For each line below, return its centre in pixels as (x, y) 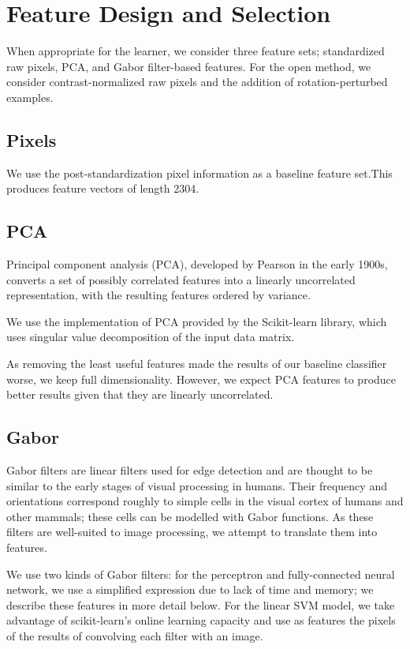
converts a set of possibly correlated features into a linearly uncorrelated (181, 279)
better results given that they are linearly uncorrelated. (140, 394)
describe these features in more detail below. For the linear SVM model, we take (201, 604)
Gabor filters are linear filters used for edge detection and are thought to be (190, 470)
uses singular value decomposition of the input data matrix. (151, 337)
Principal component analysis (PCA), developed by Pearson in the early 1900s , (197, 264)
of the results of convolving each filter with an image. (135, 635)
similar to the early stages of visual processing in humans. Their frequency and (197, 485)
